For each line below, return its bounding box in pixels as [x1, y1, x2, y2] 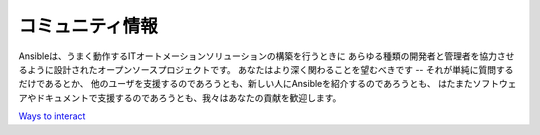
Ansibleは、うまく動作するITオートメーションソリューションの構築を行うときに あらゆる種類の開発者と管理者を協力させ [18, 50, 515, 62]
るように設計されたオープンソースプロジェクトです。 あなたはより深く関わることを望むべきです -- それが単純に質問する [18, 63, 514, 75]
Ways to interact [18, 110, 86, 122]
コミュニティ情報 [18, 15, 159, 37]
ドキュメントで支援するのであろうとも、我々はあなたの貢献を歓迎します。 [35, 91, 342, 104]
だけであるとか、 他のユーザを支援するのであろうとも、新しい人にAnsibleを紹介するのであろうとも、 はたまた [18, 78, 474, 90]
